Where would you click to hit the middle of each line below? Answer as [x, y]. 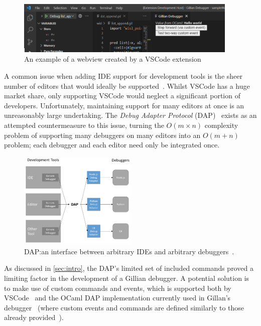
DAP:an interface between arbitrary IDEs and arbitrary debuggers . [129, 251]
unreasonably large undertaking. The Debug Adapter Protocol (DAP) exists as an [130, 115]
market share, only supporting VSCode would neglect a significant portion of [122, 96]
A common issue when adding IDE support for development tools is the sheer [123, 76]
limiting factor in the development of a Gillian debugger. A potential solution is [127, 278]
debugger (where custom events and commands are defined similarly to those [124, 307]
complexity [221, 125]
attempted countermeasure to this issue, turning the [84, 125]
